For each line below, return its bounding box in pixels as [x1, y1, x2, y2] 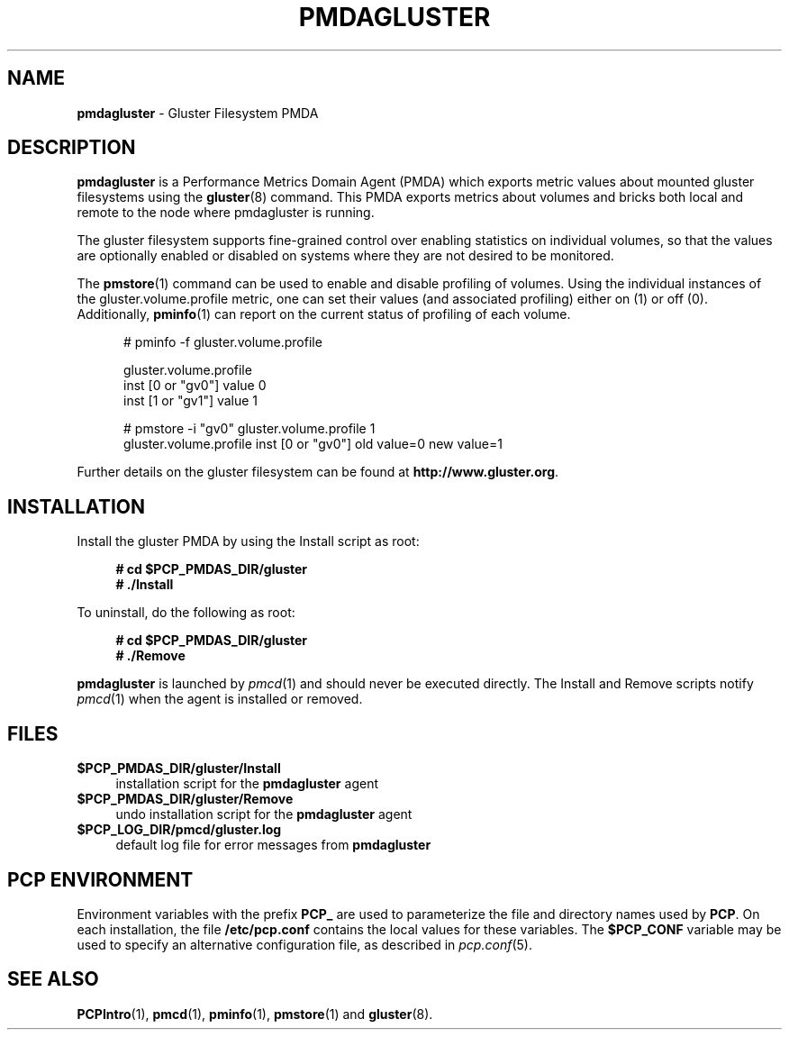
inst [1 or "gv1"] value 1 [123, 393, 258, 409]
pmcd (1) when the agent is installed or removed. [77, 691, 363, 707]
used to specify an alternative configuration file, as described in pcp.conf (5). [77, 936, 532, 952]
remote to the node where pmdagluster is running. [77, 205, 375, 221]
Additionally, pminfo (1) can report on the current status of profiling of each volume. [77, 306, 571, 323]
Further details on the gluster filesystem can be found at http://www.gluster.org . [77, 464, 559, 480]
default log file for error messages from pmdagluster [115, 837, 431, 853]
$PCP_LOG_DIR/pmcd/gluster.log [77, 822, 282, 838]
